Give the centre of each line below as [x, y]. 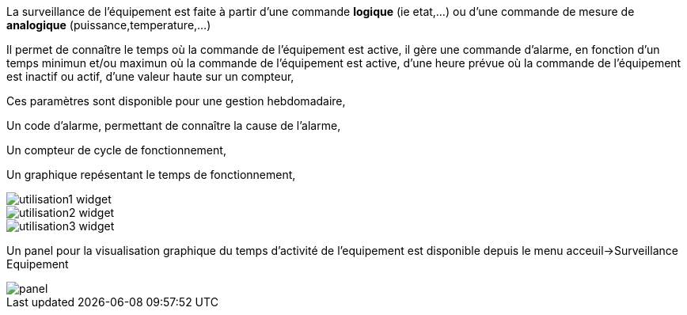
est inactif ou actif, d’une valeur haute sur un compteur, [150, 76]
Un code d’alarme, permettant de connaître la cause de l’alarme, [174, 125]
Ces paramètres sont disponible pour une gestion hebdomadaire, [176, 101]
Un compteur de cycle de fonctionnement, [116, 150]
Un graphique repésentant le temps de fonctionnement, [151, 175]
